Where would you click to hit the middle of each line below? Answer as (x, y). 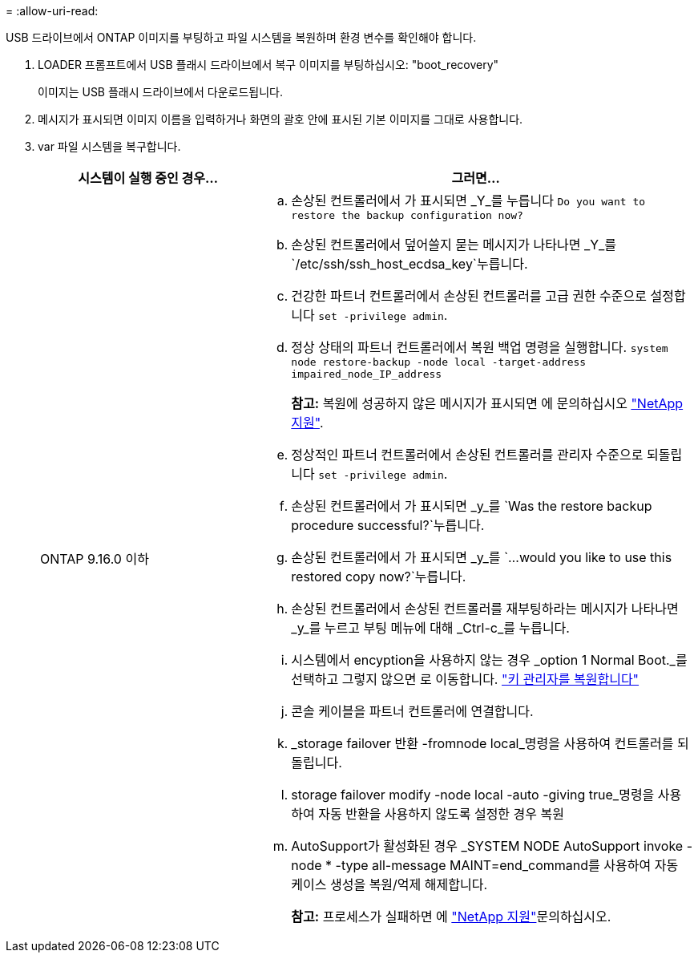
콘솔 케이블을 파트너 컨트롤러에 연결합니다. (412, 711)
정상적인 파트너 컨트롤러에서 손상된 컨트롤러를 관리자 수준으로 (467, 455)
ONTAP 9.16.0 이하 (95, 558)
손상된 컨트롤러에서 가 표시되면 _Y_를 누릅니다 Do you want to (468, 200)
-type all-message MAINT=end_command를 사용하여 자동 (507, 865)
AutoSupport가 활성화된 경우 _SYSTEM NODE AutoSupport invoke (487, 846)
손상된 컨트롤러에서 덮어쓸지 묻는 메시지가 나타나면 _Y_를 (454, 245)
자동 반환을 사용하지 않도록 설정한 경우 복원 (441, 814)
